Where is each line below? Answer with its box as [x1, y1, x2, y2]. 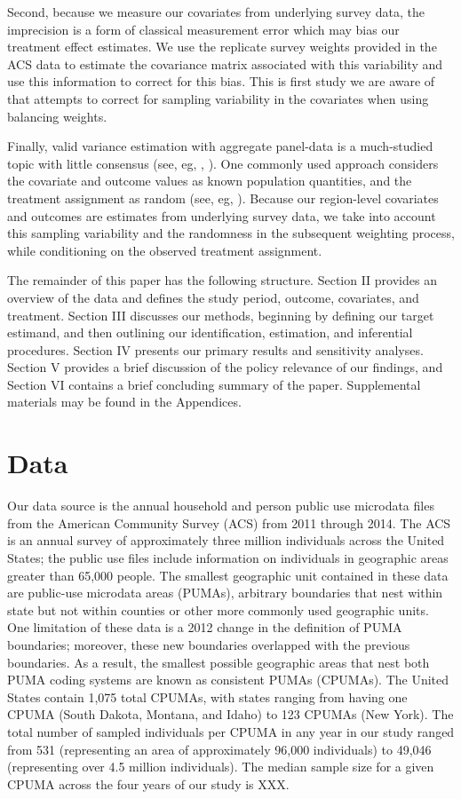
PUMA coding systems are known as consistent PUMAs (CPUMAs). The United [7, 670, 449, 689]
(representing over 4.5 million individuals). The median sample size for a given [7, 757, 434, 776]
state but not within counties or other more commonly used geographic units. [7, 600, 429, 619]
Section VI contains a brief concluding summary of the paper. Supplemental [7, 375, 421, 393]
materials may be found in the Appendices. [7, 392, 242, 411]
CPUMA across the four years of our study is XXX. [7, 774, 290, 793]
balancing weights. [7, 107, 107, 125]
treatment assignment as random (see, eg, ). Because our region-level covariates [7, 188, 439, 207]
